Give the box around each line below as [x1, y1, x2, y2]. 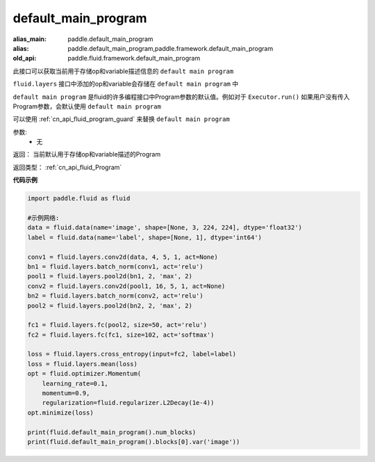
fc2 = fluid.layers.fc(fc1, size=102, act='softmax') [27, 330, 215, 339]
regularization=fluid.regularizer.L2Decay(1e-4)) [42, 399, 215, 407]
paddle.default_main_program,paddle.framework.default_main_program [67, 44, 274, 52]
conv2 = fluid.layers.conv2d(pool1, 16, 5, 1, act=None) [27, 282, 226, 290]
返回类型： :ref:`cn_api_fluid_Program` [12, 163, 122, 171]
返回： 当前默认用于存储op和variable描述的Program [12, 150, 161, 159]
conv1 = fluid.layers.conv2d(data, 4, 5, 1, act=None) [27, 253, 218, 261]
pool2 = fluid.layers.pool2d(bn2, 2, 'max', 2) [27, 301, 192, 310]
